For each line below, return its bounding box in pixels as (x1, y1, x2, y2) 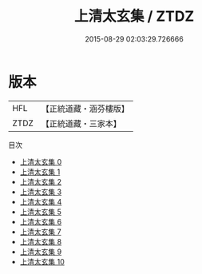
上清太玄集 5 (19, 207, 62, 216)
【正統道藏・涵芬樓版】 (41, 103, 130, 114)
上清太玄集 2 (19, 177, 62, 186)
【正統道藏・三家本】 (41, 117, 122, 129)
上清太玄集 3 (19, 187, 62, 197)
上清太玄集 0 (19, 157, 62, 166)
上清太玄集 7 (19, 227, 61, 236)
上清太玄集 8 (19, 236, 62, 246)
